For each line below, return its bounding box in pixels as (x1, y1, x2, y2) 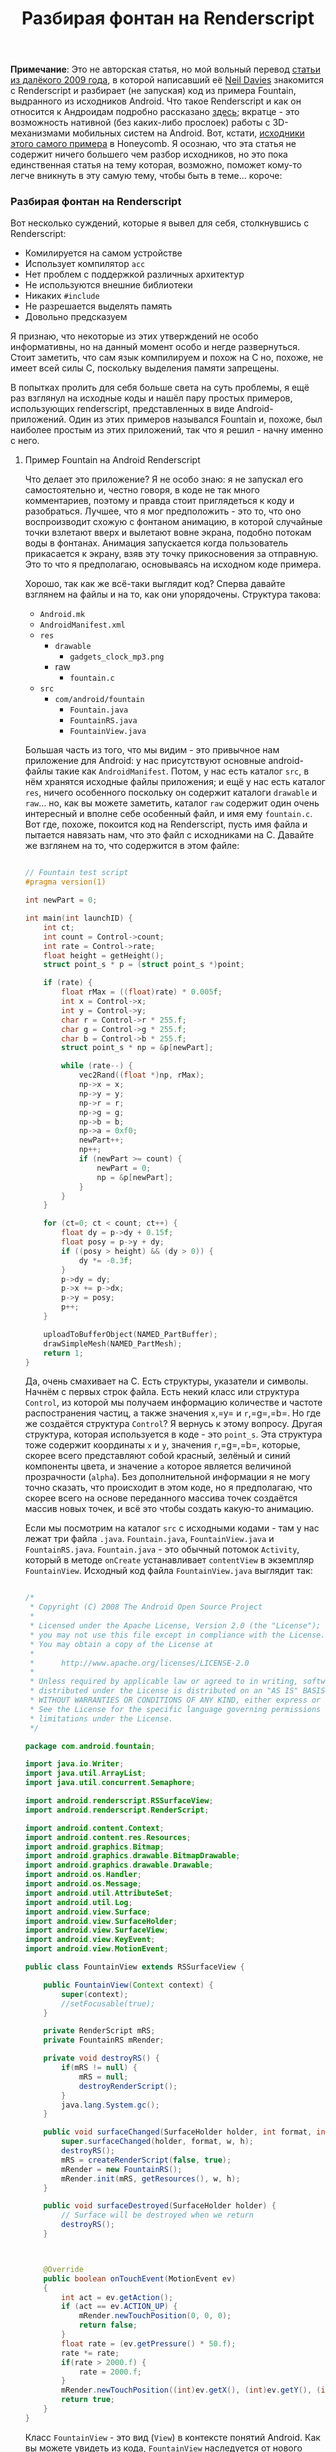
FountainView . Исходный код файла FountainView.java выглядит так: (24, 1565, 313, 1577)
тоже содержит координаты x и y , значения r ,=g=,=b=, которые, (24, 1439, 301, 1451)
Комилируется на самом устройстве (24, 247, 183, 259)
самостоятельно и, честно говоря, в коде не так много (24, 484, 260, 496)
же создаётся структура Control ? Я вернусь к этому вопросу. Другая (24, 1418, 323, 1430)
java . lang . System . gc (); (61, 2100, 160, 2110)
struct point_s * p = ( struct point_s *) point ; (43, 960, 245, 970)
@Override (43, 2264, 84, 2274)
